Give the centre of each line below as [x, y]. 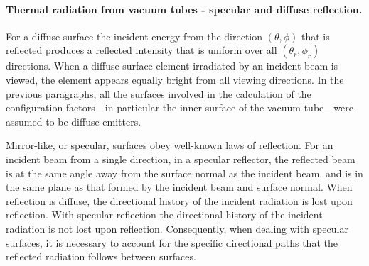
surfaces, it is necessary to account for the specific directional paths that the [172, 242]
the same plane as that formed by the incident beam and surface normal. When [179, 187]
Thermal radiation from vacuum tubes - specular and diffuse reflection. [184, 9]
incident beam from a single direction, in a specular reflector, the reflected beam [181, 159]
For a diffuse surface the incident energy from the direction [134, 36]
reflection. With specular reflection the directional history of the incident [164, 215]
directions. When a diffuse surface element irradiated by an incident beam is [172, 66]
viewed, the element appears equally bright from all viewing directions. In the [175, 79]
